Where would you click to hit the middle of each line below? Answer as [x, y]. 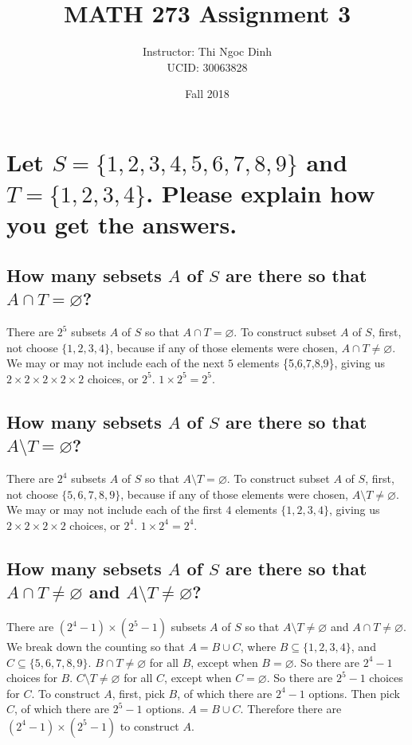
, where [258, 646]
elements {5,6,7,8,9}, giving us [311, 363]
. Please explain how [261, 193]
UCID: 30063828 [207, 67]
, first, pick [138, 693]
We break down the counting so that [96, 646]
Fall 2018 [207, 94]
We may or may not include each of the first [114, 510]
